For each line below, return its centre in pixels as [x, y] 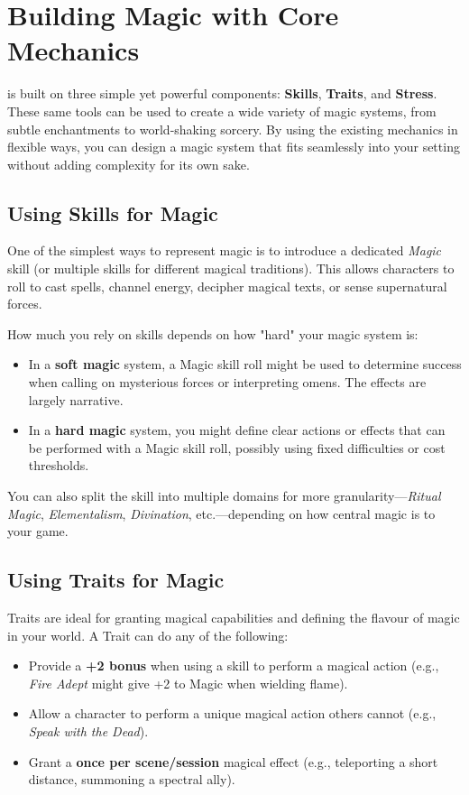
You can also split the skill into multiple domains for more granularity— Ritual [224, 496]
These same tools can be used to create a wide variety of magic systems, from [222, 111]
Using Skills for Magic [113, 213]
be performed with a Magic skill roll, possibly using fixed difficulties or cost [237, 447]
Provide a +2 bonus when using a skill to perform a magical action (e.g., [234, 666]
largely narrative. [76, 399]
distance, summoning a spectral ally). [132, 779]
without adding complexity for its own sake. [129, 164]
